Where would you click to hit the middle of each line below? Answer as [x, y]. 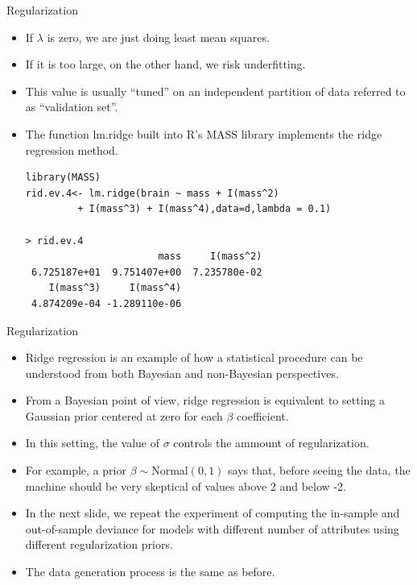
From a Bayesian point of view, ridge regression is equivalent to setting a [205, 400]
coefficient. [263, 415]
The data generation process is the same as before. [150, 572]
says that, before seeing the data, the [319, 470]
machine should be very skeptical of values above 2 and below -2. [186, 485]
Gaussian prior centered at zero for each [124, 415]
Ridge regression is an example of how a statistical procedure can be [194, 357]
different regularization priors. [99, 544]
